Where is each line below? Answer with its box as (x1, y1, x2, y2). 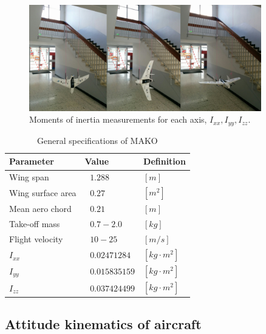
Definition (143, 155, 186, 168)
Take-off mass (9, 217, 60, 230)
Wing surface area (9, 186, 77, 199)
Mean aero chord (9, 202, 72, 215)
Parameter (9, 155, 54, 168)
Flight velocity (9, 233, 63, 245)
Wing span (9, 171, 49, 183)
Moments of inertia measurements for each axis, (29, 113, 207, 126)
